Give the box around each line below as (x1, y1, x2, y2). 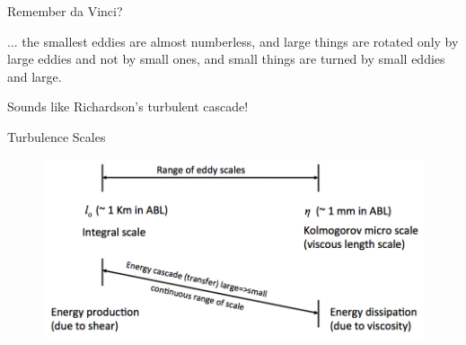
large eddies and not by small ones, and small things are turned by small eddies (7, 49, 445, 68)
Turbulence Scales (7, 127, 106, 146)
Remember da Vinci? (7, 2, 123, 20)
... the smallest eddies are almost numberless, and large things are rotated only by (7, 31, 459, 50)
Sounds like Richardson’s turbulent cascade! (7, 97, 249, 116)
